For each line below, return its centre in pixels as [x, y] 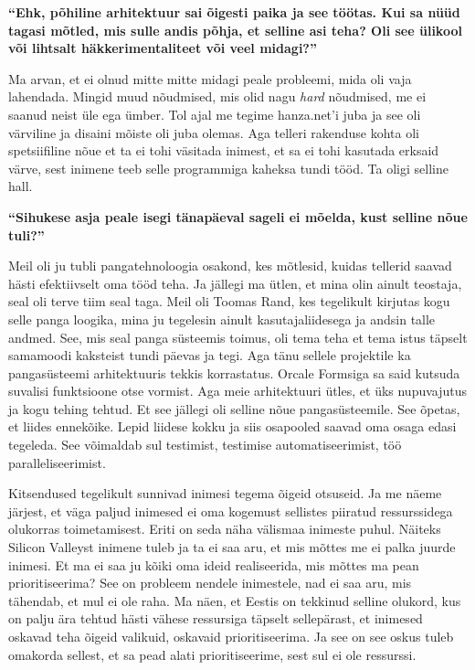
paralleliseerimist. [57, 462]
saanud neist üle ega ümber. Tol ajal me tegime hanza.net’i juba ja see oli [215, 114]
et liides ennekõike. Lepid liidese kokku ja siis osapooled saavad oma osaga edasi [232, 426]
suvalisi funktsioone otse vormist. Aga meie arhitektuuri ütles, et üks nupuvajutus [238, 391]
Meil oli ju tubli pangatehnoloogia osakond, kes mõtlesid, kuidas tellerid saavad [230, 266]
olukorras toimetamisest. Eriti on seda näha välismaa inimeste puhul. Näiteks [225, 529]
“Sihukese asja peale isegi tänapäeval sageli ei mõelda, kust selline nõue [238, 216]
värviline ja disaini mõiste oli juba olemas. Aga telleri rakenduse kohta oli [214, 132]
